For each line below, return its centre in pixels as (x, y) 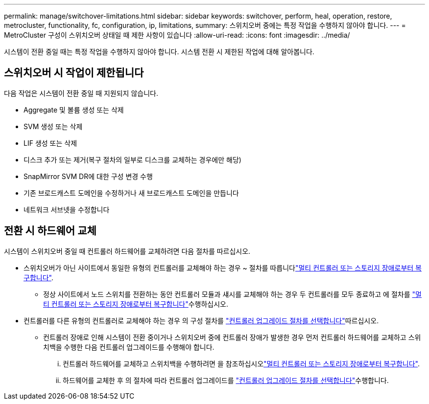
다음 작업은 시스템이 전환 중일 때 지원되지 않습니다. (81, 93)
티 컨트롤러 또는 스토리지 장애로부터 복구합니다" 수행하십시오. (136, 304)
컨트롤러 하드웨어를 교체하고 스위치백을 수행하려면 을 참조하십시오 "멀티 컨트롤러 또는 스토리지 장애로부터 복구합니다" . (241, 363)
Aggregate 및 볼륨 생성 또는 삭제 (74, 110)
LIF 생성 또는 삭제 (50, 143)
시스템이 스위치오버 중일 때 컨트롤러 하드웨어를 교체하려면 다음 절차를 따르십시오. (127, 251)
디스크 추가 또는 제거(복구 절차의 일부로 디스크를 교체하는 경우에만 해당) (132, 159)
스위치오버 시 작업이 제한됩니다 (74, 73)
